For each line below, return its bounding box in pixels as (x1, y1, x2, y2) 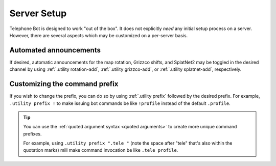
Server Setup (9, 8, 67, 19)
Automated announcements (9, 46, 101, 54)
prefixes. (23, 130, 42, 137)
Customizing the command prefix (9, 79, 119, 89)
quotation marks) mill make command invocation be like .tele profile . (23, 147, 178, 153)
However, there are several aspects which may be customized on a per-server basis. (9, 32, 188, 38)
